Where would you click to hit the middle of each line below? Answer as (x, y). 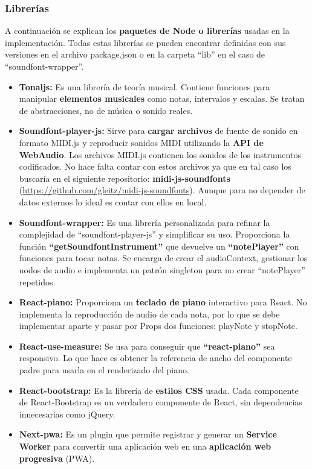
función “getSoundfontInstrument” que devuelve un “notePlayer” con (159, 246)
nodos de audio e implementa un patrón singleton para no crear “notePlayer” (162, 269)
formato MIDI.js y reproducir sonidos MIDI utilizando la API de (141, 142)
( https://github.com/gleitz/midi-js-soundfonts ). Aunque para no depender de (162, 190)
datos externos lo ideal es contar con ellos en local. (113, 201)
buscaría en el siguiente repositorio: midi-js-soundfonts (125, 178)
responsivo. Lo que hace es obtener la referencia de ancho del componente (155, 358)
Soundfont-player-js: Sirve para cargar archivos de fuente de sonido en (158, 131)
